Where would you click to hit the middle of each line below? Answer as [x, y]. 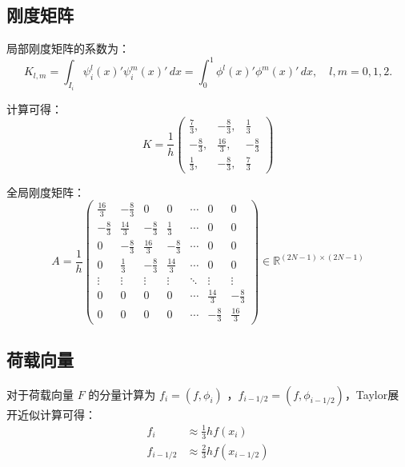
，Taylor [366, 394]
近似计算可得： [56, 414]
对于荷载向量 [40, 394]
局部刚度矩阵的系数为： [68, 48]
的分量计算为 [122, 394]
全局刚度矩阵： [46, 192]
